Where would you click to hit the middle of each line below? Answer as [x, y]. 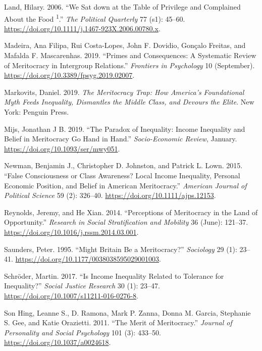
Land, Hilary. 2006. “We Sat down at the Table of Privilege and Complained [122, 7]
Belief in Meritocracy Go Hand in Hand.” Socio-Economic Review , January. [121, 139]
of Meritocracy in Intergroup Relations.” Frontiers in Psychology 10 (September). [129, 65]
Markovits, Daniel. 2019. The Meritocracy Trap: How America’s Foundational [124, 92]
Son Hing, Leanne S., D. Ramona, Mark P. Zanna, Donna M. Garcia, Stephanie [127, 312]
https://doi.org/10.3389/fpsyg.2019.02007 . [69, 75]
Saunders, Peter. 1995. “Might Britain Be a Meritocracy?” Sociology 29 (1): [121, 249]
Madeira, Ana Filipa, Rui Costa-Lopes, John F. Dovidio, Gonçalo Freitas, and [125, 45]
